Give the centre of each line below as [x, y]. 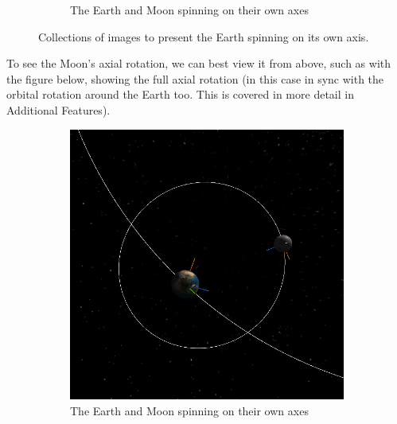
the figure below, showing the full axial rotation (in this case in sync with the [195, 78]
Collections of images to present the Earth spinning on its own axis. [204, 36]
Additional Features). [58, 109]
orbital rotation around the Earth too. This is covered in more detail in [180, 94]
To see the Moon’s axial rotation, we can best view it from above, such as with [199, 63]
